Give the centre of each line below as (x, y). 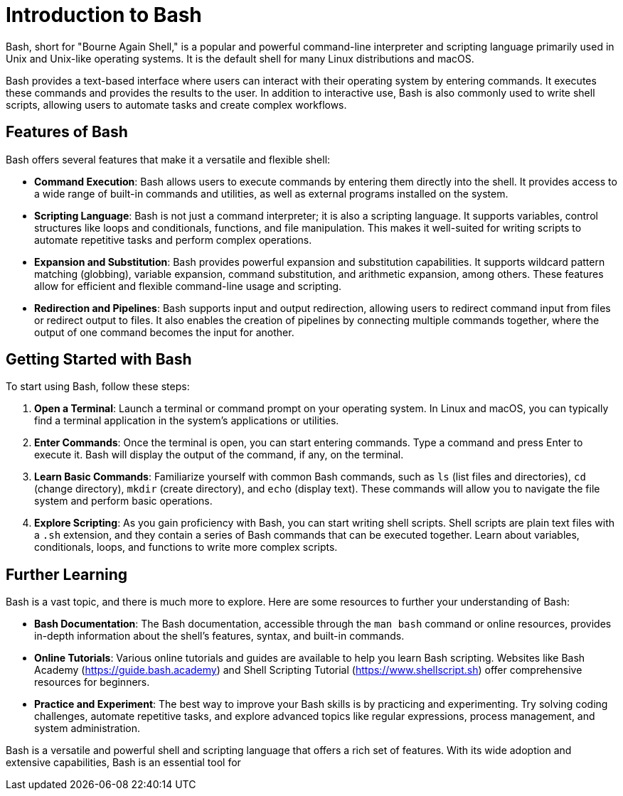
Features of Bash (67, 132)
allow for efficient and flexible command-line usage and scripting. (188, 286)
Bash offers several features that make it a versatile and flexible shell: (168, 159)
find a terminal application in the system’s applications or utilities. (187, 421)
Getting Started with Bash (99, 360)
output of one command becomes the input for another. (164, 332)
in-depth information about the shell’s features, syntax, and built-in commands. (219, 636)
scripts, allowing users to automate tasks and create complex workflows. (176, 104)
